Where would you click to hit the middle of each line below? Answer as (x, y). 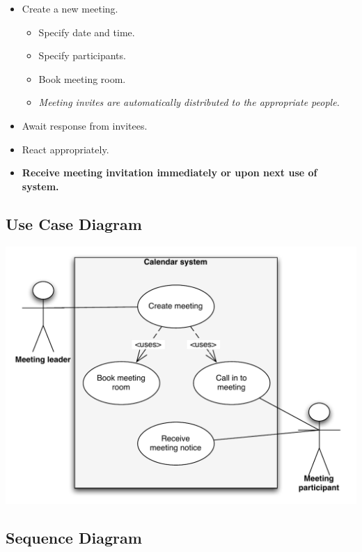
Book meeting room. (82, 78)
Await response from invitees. (85, 125)
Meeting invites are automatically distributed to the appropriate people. (189, 102)
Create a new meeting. (70, 8)
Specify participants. (82, 55)
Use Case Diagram (74, 223)
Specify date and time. (87, 32)
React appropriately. (65, 149)
